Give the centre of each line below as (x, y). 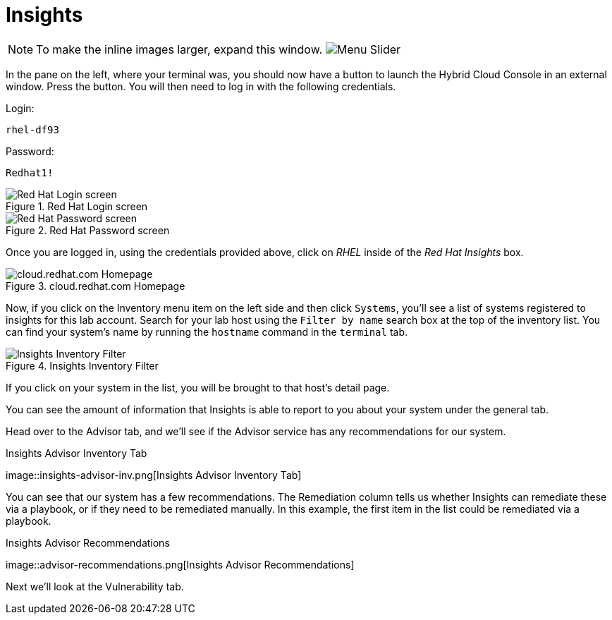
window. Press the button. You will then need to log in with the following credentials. (201, 86)
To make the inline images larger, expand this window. (179, 49)
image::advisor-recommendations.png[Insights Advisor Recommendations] (180, 564)
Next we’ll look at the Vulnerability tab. (95, 586)
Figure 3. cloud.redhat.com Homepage (96, 286)
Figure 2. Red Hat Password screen (88, 230)
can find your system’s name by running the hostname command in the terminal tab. (207, 332)
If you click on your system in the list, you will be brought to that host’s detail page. (198, 387)
